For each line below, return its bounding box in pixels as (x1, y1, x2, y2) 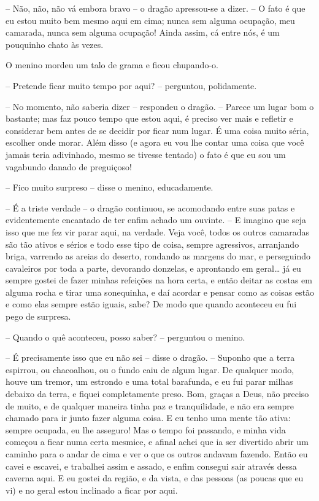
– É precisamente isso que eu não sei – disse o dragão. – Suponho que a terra (6, 351, 295, 364)
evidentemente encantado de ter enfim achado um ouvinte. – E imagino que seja (6, 213, 306, 226)
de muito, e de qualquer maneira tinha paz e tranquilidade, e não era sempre (6, 399, 294, 412)
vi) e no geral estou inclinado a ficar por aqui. (6, 483, 178, 496)
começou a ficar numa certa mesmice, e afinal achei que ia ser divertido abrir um (6, 435, 309, 448)
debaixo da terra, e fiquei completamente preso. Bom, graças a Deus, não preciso (6, 387, 309, 400)
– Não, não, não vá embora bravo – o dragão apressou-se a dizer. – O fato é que (6, 2, 306, 14)
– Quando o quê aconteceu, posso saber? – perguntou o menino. (6, 330, 245, 343)
